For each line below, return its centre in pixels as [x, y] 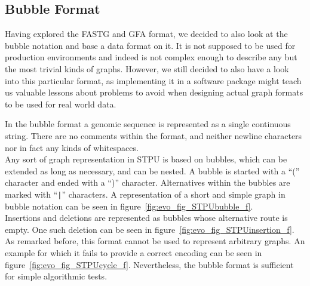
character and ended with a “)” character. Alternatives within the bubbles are [148, 182]
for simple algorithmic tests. [56, 276]
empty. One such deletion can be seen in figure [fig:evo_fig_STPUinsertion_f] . [150, 229]
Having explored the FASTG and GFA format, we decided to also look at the [146, 34]
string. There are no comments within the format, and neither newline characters [154, 135]
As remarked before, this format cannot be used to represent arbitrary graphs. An [155, 241]
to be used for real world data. [61, 104]
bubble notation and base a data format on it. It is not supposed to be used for [150, 45]
